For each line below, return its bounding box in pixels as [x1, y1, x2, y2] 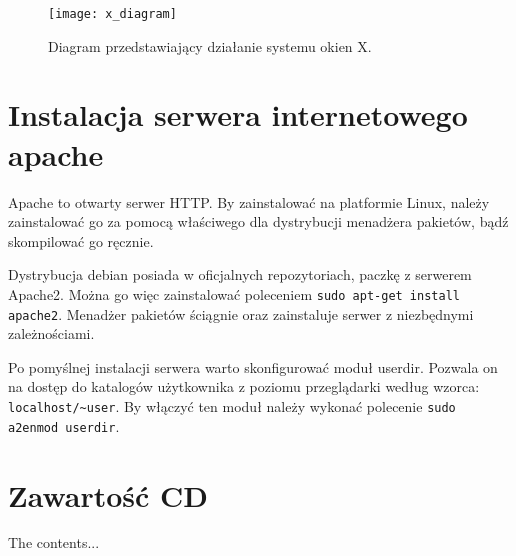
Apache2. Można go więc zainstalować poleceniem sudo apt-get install [8, 283, 460, 304]
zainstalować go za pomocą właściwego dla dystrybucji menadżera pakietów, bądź [8, 211, 509, 232]
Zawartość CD [8, 474, 209, 515]
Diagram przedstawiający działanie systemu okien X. [48, 35, 372, 56]
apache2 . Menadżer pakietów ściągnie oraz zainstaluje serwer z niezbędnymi [8, 303, 474, 324]
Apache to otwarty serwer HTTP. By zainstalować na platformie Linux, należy [8, 191, 490, 212]
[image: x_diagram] [48, 7, 177, 21]
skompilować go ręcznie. [8, 230, 154, 251]
